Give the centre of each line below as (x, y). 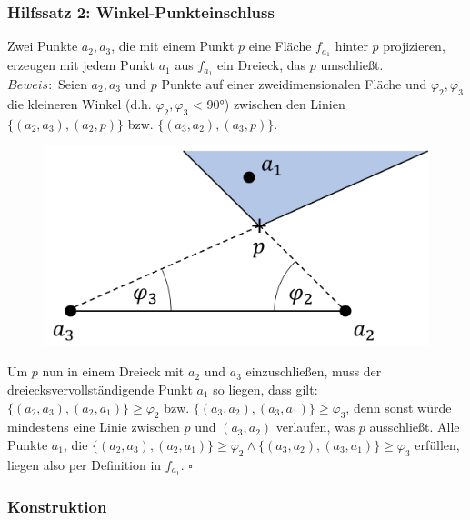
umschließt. (352, 65)
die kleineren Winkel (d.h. (80, 103)
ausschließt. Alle (415, 427)
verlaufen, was (315, 427)
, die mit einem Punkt (173, 46)
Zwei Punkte (43, 46)
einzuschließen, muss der (314, 371)
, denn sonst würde (399, 407)
